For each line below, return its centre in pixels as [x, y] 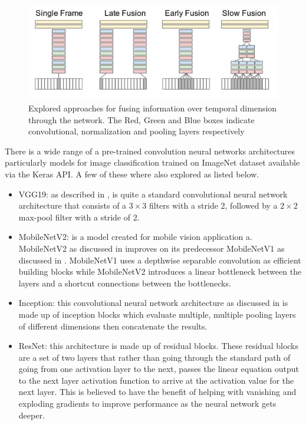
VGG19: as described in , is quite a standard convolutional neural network [153, 194]
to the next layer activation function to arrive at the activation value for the [156, 380]
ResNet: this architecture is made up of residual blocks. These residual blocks [159, 346]
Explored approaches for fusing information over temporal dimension [153, 108]
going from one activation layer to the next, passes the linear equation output [159, 369]
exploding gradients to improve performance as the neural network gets [147, 403]
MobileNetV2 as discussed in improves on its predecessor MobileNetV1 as [152, 248]
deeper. [32, 415]
